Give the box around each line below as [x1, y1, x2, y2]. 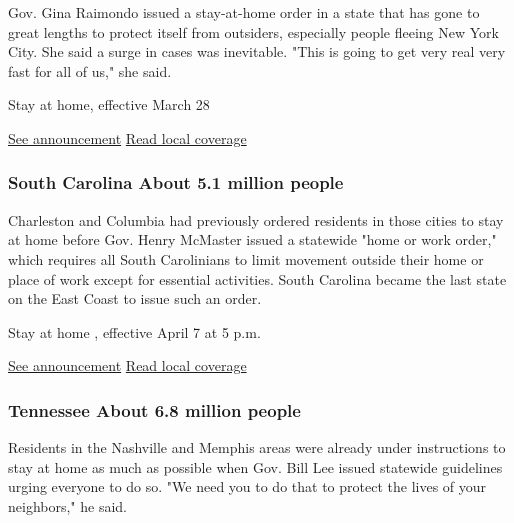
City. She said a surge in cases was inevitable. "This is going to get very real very [8, 41, 506, 62]
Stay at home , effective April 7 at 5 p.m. [8, 321, 261, 342]
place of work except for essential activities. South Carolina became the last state [8, 268, 507, 289]
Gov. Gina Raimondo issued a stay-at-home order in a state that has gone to [8, 2, 480, 22]
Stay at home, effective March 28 [8, 94, 210, 115]
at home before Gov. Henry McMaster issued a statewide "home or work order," [8, 229, 497, 250]
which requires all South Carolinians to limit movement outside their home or [8, 248, 484, 269]
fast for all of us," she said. [8, 60, 172, 81]
